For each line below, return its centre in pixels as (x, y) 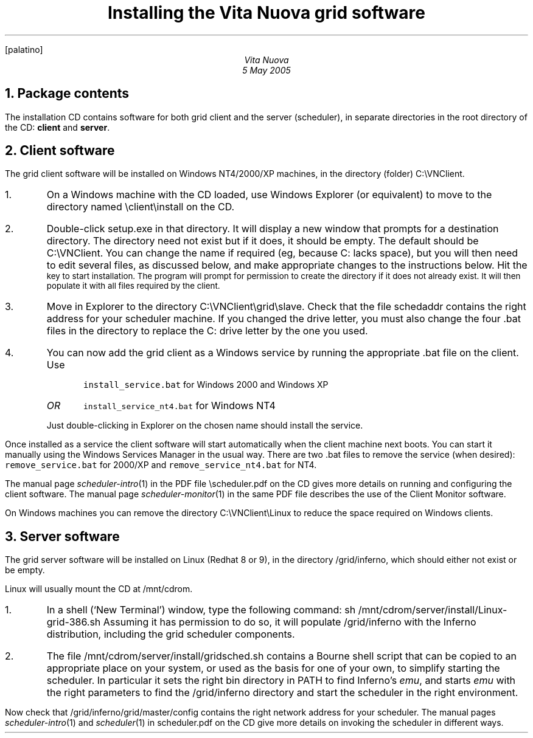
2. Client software (60, 151)
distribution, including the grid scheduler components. (171, 634)
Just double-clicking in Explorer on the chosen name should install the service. (205, 426)
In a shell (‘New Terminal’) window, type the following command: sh (201, 610)
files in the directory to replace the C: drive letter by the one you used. (207, 331)
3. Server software (62, 536)
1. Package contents (67, 94)
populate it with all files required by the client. (133, 286)
